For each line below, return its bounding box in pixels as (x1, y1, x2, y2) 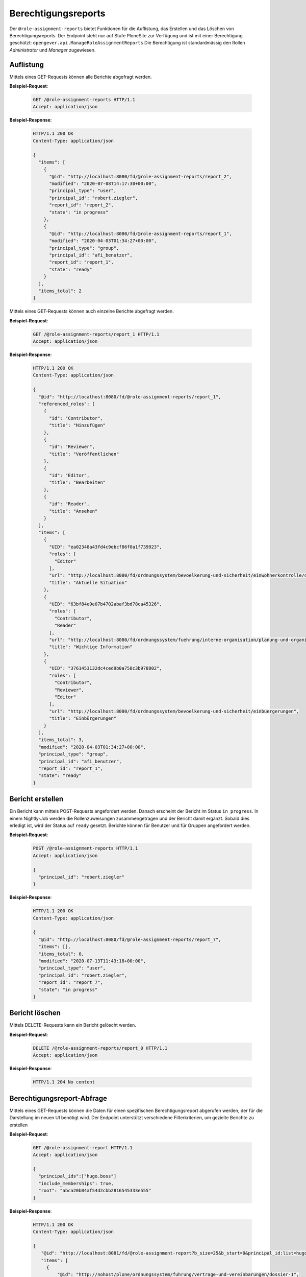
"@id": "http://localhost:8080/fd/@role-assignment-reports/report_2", (49, 174, 232, 179)
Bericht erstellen (9, 795, 64, 803)
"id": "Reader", (49, 501, 90, 507)
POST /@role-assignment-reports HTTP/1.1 (33, 845, 138, 852)
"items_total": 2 (38, 288, 82, 294)
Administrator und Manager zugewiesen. (9, 46, 96, 53)
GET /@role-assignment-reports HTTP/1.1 (33, 97, 135, 102)
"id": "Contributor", (49, 415, 103, 421)
